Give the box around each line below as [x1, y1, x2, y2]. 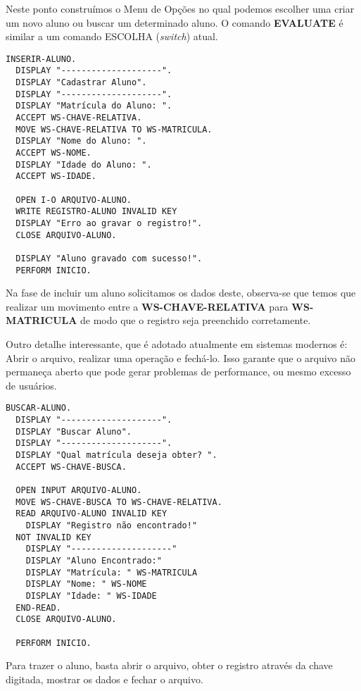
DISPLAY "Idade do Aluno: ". [15, 159, 152, 170]
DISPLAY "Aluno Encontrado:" [25, 555, 162, 566]
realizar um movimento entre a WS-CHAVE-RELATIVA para [6, 299, 289, 313]
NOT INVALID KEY [15, 532, 91, 542]
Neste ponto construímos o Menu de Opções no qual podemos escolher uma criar [6, 1, 355, 15]
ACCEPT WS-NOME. [15, 148, 91, 158]
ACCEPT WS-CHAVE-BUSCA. [15, 461, 127, 472]
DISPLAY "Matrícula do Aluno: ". [15, 101, 172, 111]
